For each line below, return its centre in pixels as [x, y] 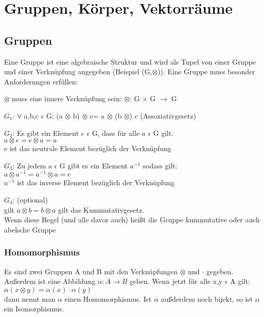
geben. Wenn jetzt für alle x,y [176, 281]
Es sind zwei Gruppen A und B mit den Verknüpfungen [91, 271]
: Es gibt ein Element [46, 133]
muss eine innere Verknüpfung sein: [67, 98]
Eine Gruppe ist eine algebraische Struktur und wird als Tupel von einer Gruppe [130, 61]
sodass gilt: [160, 165]
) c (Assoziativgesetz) [163, 115]
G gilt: [163, 133]
